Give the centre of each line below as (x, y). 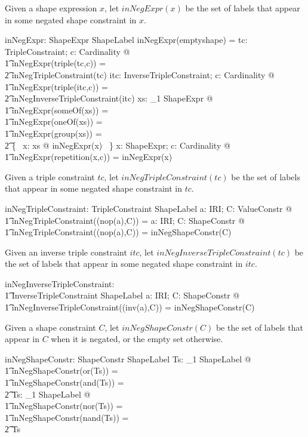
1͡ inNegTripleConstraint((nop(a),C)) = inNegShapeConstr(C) (118, 232)
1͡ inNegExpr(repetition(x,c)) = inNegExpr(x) (89, 157)
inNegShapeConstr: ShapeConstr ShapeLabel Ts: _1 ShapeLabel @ (128, 358)
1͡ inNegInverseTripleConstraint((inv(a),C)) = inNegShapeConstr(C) (130, 307)
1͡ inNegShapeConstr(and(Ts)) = (64, 382)
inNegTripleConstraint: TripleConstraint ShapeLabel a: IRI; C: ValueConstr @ (149, 208)
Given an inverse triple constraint (66, 252)
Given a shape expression (51, 8)
